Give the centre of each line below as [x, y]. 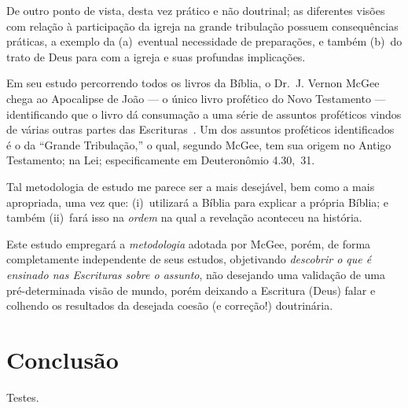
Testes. [23, 397]
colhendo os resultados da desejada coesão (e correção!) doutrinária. [170, 305]
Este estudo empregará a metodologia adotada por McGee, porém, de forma [189, 243]
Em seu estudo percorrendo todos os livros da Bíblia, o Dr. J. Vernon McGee [193, 83]
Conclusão [62, 359]
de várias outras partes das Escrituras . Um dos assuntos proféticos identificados [200, 129]
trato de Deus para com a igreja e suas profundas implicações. [156, 56]
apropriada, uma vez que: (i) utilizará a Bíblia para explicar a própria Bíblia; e [198, 202]
